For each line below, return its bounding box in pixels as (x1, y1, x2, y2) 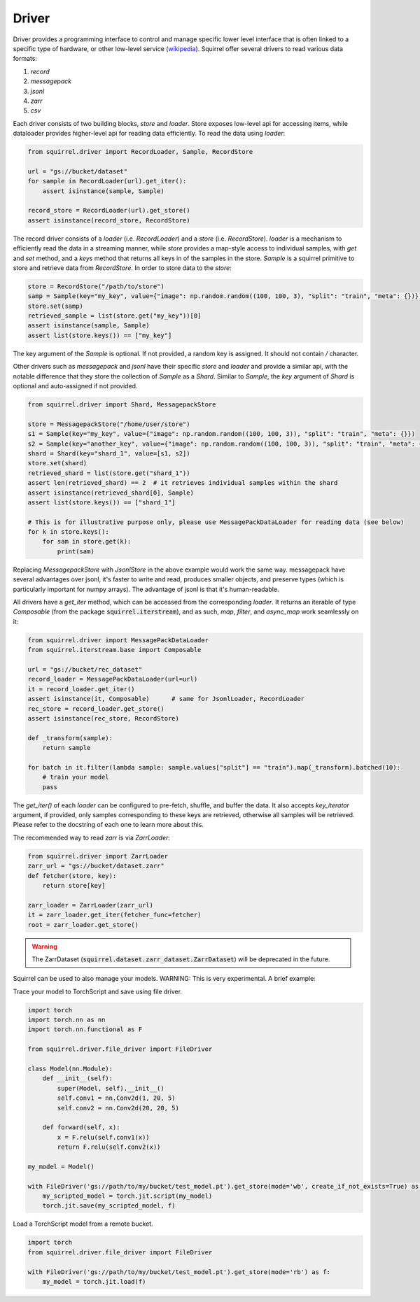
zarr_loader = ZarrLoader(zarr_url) (27, 901, 154, 909)
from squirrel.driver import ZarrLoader (27, 852, 168, 860)
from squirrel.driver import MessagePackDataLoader (27, 636, 209, 644)
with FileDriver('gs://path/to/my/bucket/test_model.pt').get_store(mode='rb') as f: (27, 1268, 330, 1276)
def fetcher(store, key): (27, 872, 117, 879)
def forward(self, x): (42, 1124, 120, 1131)
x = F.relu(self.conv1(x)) (57, 1133, 150, 1141)
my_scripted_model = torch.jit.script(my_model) (42, 1192, 213, 1200)
